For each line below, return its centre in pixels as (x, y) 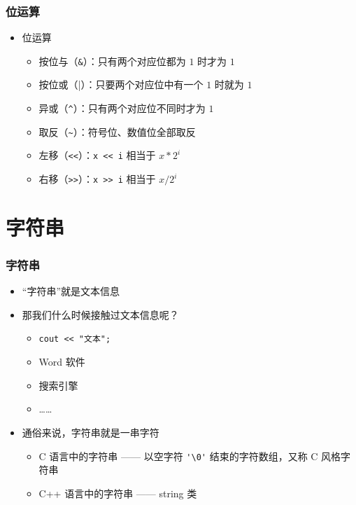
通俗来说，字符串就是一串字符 (91, 432)
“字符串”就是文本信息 (71, 291)
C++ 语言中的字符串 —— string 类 (118, 493)
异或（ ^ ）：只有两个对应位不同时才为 (122, 108)
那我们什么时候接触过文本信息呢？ (100, 314)
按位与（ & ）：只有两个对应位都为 (112, 61)
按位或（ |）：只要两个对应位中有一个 (121, 84)
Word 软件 (62, 362)
